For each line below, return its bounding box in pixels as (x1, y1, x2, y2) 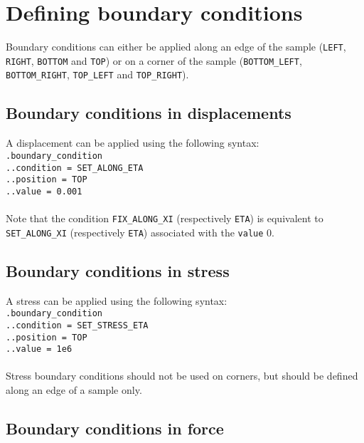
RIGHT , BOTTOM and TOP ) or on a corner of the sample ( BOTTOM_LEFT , (6, 53, 302, 68)
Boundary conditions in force (6, 417, 224, 439)
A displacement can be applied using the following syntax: (6, 135, 259, 150)
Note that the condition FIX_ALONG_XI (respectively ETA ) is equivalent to (6, 211, 323, 226)
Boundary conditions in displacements (6, 102, 291, 124)
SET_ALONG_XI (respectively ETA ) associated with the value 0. (6, 224, 274, 239)
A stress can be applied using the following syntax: (6, 293, 227, 308)
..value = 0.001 (6, 186, 82, 197)
